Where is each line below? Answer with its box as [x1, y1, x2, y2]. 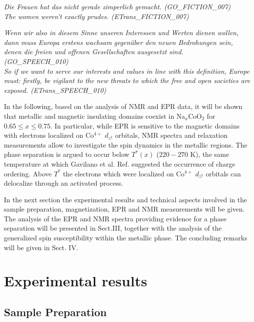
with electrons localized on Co [4, 130, 94, 140]
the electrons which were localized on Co [63, 168, 185, 178]
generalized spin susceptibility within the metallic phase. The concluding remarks [4, 233, 247, 243]
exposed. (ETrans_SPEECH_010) [4, 85, 106, 95]
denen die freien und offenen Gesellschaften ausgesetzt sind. [4, 46, 184, 57]
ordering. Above [4, 168, 52, 178]
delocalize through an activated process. [4, 178, 124, 188]
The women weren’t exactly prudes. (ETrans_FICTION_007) [4, 11, 189, 21]
